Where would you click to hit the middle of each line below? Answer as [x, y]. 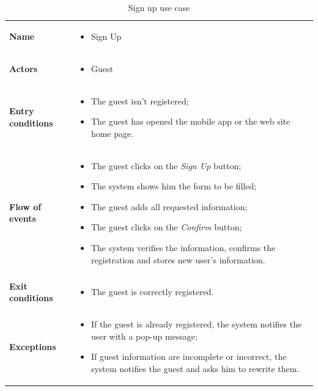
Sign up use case [159, 7]
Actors [24, 68]
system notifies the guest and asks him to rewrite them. [195, 368]
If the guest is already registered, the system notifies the [196, 324]
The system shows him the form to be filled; [174, 186]
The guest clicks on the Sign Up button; [166, 165]
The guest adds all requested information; [169, 206]
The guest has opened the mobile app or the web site [190, 121]
